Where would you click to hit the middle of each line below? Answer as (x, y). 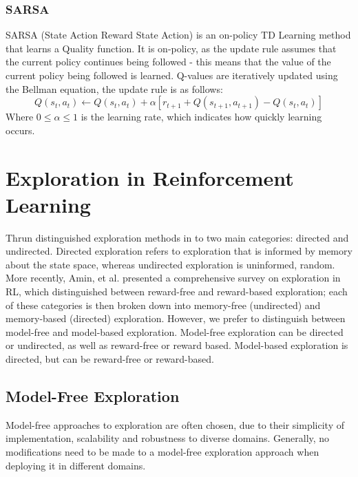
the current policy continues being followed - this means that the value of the (168, 62)
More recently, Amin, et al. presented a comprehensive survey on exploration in (173, 278)
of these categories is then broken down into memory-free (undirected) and (163, 305)
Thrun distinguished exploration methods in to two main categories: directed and (177, 237)
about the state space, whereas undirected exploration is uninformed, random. (170, 264)
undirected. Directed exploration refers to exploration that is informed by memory (179, 251)
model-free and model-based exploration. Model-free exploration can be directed (175, 331)
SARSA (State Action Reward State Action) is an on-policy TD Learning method (178, 35)
